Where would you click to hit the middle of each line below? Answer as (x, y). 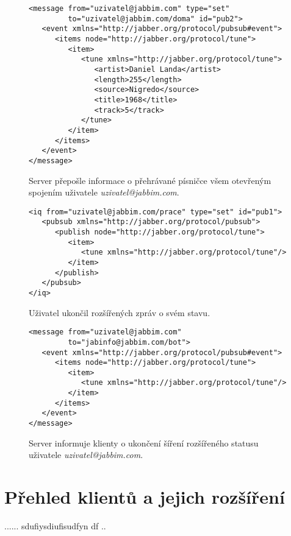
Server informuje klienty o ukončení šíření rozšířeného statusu (144, 443)
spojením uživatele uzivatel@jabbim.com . (104, 192)
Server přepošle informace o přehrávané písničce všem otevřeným (150, 180)
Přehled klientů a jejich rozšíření (145, 497)
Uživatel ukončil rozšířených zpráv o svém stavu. (120, 312)
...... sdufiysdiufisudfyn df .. (55, 526)
